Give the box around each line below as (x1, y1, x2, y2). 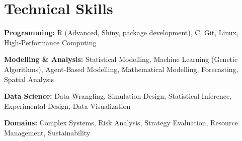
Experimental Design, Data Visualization (4, 100, 131, 111)
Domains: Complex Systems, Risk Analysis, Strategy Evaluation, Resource (4, 117, 238, 128)
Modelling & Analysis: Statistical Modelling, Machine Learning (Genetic (4, 54, 238, 64)
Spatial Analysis (4, 74, 54, 84)
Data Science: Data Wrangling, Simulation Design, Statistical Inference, (4, 91, 232, 101)
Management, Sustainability (4, 127, 91, 137)
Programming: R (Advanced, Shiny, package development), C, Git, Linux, (4, 27, 238, 38)
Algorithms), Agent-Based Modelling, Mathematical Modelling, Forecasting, (4, 63, 238, 74)
